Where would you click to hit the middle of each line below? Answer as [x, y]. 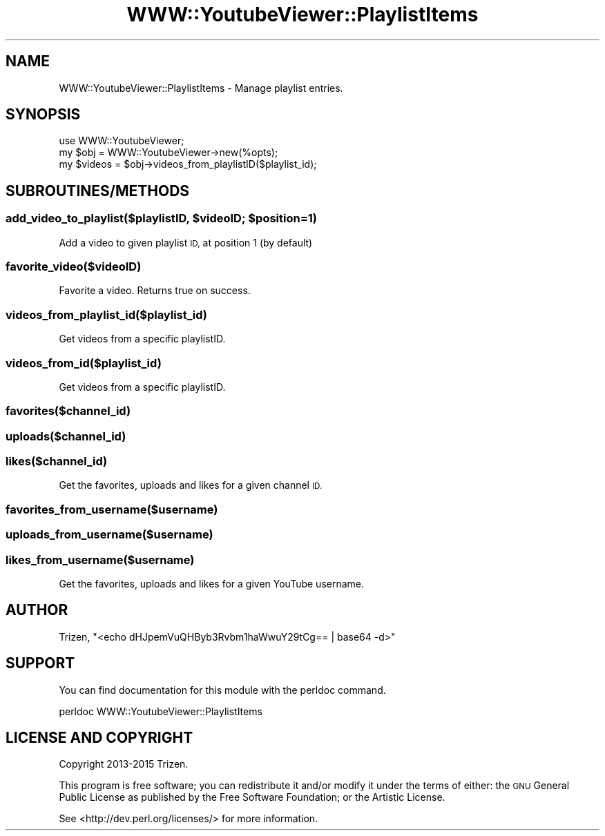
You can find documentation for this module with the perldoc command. [222, 690]
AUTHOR [37, 610]
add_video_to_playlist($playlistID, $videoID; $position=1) [161, 218]
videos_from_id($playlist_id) [84, 363]
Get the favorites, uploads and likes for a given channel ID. [191, 485]
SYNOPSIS [43, 115]
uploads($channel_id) [66, 436]
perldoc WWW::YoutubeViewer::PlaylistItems [161, 711]
